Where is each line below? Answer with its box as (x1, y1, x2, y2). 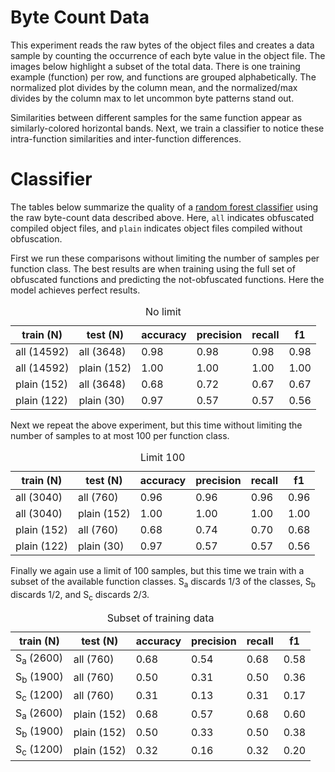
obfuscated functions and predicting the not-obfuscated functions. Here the (10, 273, 325, 285)
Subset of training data (106, 611, 215, 625)
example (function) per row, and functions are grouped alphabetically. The (10, 71, 317, 83)
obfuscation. (10, 232, 63, 245)
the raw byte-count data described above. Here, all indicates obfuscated (10, 211, 315, 223)
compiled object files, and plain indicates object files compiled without (10, 222, 303, 234)
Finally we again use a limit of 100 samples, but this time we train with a (10, 564, 305, 576)
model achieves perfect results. (10, 284, 141, 296)
